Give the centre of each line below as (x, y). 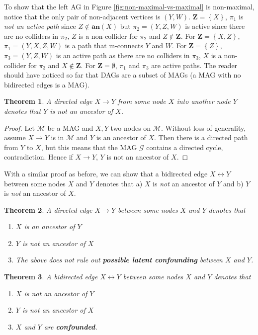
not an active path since (40, 26)
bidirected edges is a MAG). (47, 84)
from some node (142, 101)
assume (15, 137)
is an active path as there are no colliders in (123, 55)
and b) (233, 183)
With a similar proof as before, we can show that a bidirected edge (106, 173)
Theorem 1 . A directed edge (48, 101)
